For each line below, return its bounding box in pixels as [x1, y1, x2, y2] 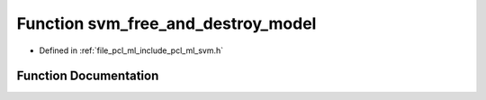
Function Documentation [16, 68, 159, 84]
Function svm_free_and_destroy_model [16, 14, 317, 33]
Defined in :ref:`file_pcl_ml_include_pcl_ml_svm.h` [39, 45, 224, 56]
